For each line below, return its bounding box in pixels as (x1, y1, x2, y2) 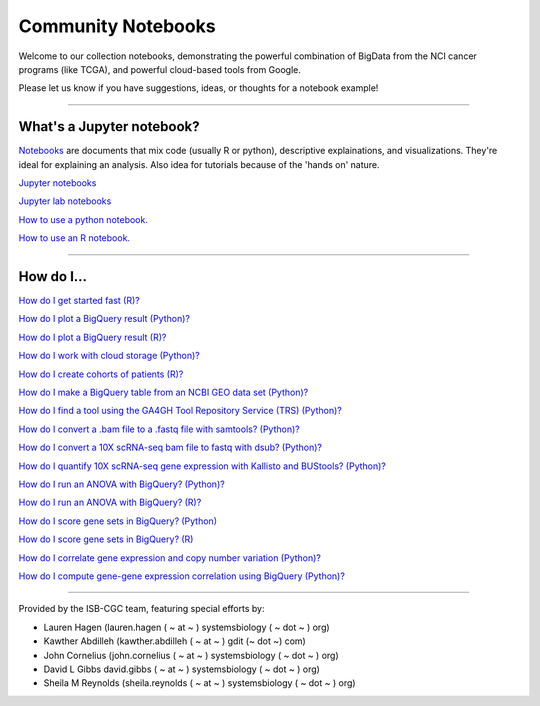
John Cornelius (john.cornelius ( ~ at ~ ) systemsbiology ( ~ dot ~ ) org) (43, 649, 339, 661)
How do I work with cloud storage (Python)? (18, 350, 200, 362)
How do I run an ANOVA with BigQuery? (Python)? (18, 478, 225, 490)
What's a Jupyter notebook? (18, 118, 200, 135)
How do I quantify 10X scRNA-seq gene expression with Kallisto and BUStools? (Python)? (18, 460, 387, 472)
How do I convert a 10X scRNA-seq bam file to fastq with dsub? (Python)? (18, 441, 322, 454)
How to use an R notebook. (18, 232, 130, 244)
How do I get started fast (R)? (18, 295, 140, 307)
